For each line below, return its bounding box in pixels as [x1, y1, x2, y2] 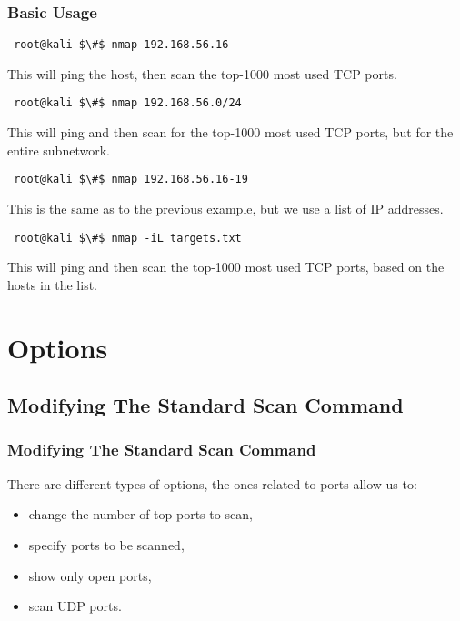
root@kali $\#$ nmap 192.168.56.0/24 [14, 96, 242, 110]
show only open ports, [28, 566, 152, 585]
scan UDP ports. [28, 596, 122, 616]
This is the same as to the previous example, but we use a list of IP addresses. [7, 198, 444, 217]
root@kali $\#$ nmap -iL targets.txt [14, 231, 242, 245]
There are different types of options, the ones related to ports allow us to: [7, 474, 417, 493]
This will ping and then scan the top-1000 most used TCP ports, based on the [7, 257, 445, 276]
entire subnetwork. [7, 140, 110, 159]
